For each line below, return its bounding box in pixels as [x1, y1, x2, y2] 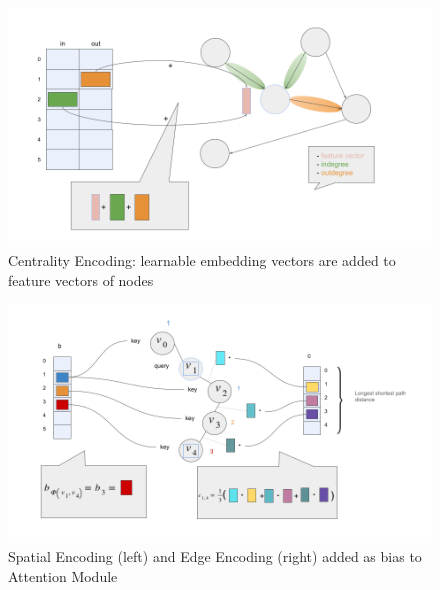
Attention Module [8, 565, 118, 586]
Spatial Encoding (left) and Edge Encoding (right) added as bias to [8, 546, 422, 567]
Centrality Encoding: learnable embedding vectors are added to [8, 250, 396, 271]
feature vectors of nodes [8, 269, 154, 290]
